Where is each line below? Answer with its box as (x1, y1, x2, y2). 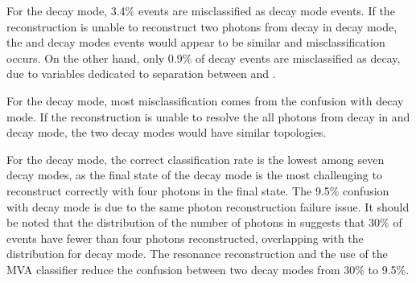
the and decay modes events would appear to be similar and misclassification (6, 34, 385, 51)
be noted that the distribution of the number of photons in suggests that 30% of (6, 214, 402, 231)
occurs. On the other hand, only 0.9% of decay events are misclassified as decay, (6, 49, 401, 66)
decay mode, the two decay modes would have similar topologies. (6, 124, 327, 141)
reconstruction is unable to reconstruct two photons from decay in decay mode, (6, 18, 397, 35)
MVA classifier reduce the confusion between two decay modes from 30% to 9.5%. (6, 260, 410, 277)
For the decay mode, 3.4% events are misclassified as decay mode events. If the (6, 2, 395, 18)
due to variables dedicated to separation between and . (6, 65, 276, 82)
